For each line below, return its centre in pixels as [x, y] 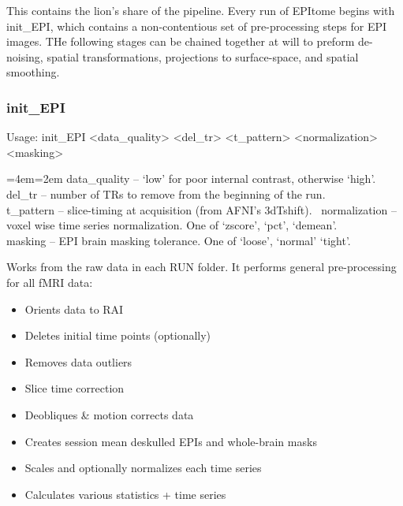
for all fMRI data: [50, 282]
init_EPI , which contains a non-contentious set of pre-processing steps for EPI [197, 26]
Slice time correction [75, 388]
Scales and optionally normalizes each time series [143, 468]
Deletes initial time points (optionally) [118, 335]
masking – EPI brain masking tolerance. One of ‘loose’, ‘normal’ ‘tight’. [179, 240]
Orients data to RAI [74, 309]
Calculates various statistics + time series [125, 494]
